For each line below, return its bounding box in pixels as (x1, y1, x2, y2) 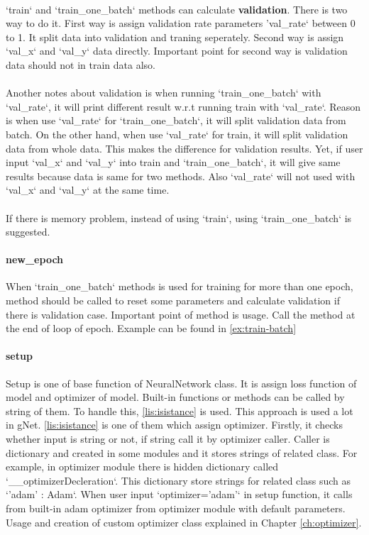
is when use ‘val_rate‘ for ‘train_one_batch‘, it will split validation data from (6, 113, 346, 128)
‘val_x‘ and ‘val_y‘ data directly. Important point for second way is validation (6, 43, 348, 58)
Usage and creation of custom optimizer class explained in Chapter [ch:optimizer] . (6, 514, 362, 529)
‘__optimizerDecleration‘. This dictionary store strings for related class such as (6, 473, 351, 487)
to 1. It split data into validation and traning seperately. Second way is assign (6, 29, 344, 44)
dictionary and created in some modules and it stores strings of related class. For (6, 445, 358, 460)
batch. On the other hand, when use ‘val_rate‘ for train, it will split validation (6, 126, 348, 141)
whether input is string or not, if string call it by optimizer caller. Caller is (6, 431, 330, 446)
